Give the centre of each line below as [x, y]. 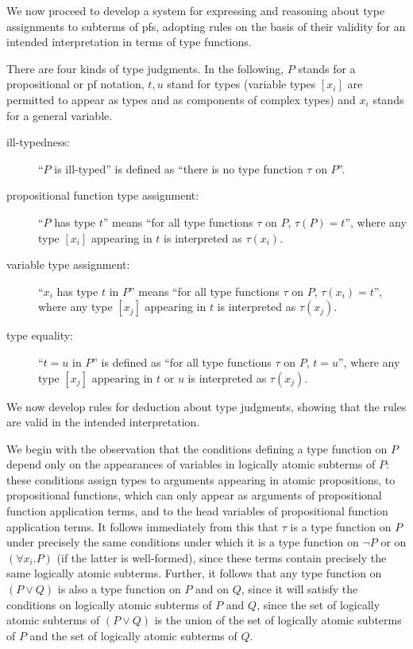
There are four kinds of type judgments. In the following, [145, 68]
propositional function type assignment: [103, 195]
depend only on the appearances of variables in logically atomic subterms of [191, 464]
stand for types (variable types [241, 84]
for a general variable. [60, 115]
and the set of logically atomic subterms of [133, 635]
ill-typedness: [38, 142]
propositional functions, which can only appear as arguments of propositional [194, 495]
